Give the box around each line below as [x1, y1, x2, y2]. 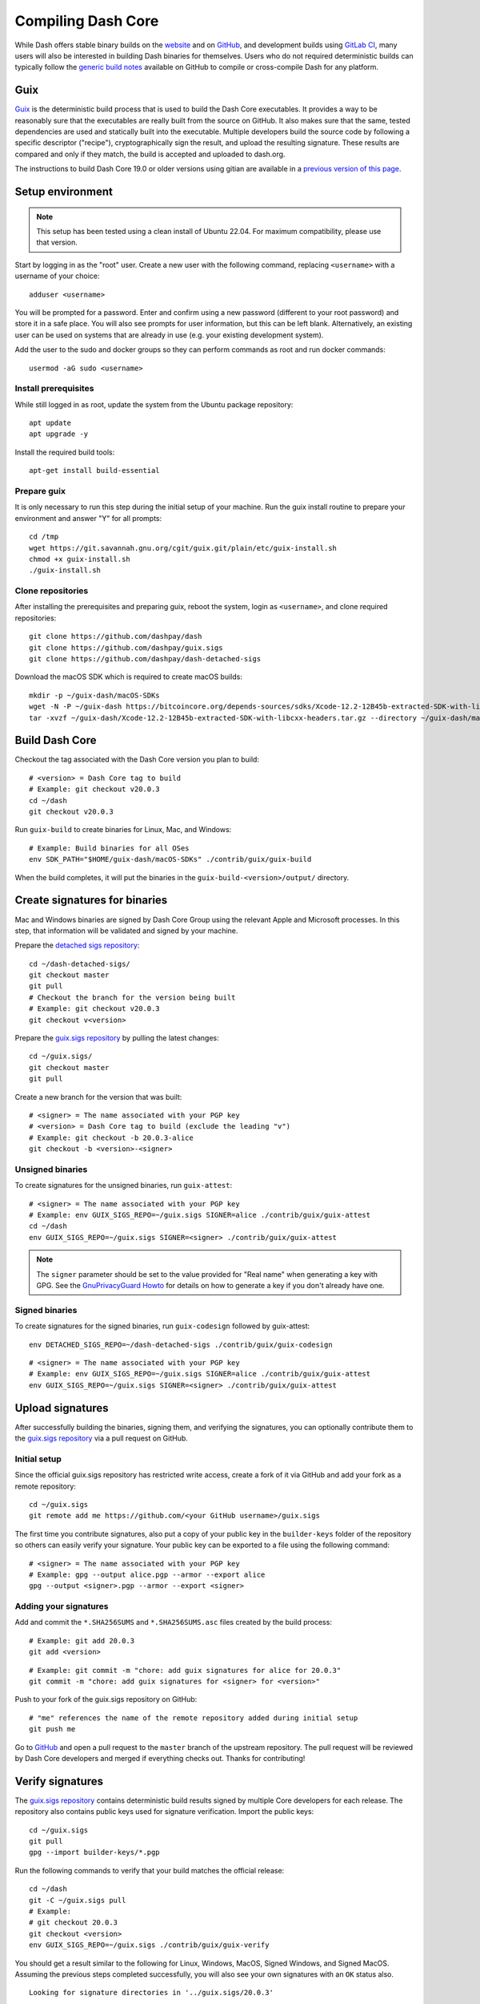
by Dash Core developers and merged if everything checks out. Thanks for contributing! [14, 1753, 306, 1763]
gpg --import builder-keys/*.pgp [29, 1848, 160, 1857]
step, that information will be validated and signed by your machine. [14, 926, 238, 935]
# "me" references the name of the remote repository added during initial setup [29, 1713, 358, 1723]
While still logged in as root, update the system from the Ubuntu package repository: [14, 399, 294, 409]
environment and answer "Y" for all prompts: [14, 513, 162, 523]
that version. [36, 237, 78, 248]
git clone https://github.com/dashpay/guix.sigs [29, 643, 223, 653]
